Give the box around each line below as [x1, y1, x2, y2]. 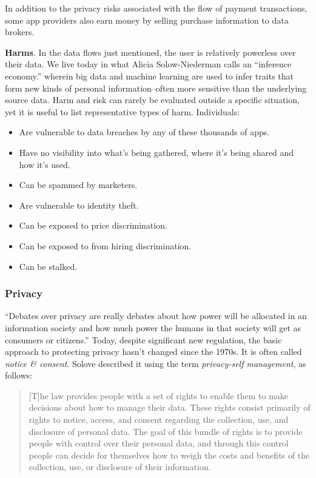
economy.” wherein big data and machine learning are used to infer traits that [5, 69, 294, 82]
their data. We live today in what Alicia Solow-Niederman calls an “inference [5, 58, 292, 70]
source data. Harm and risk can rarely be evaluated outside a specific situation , [5, 93, 300, 106]
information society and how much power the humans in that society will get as [5, 321, 301, 334]
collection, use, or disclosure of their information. [29, 460, 211, 473]
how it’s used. [19, 158, 70, 170]
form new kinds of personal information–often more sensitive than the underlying [5, 81, 307, 94]
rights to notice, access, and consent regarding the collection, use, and [29, 413, 289, 426]
